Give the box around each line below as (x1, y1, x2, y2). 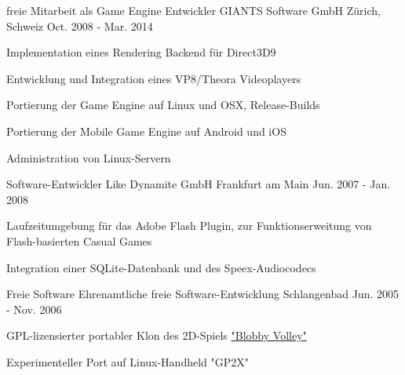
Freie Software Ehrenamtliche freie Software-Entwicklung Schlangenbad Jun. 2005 (6, 286, 400, 302)
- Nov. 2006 (6, 300, 62, 317)
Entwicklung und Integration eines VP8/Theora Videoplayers (6, 70, 301, 86)
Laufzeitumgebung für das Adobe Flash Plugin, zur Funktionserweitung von (6, 217, 372, 234)
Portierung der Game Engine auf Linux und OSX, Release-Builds (6, 96, 320, 113)
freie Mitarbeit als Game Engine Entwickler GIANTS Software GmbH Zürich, (6, 2, 381, 18)
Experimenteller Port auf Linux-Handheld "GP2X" (6, 353, 250, 370)
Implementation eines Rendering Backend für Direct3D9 (6, 44, 276, 60)
